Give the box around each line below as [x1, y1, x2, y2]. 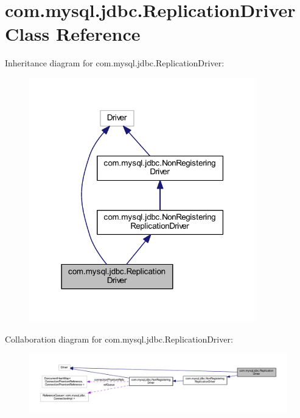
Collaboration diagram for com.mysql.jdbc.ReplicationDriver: [5, 332, 233, 345]
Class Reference [5, 21, 141, 46]
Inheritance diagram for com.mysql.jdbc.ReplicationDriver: [5, 57, 225, 69]
